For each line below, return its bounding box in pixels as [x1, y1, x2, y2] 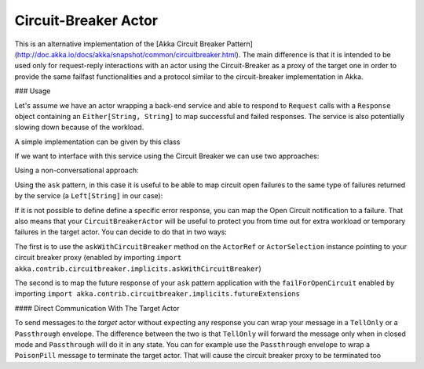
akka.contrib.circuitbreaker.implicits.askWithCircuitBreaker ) [14, 263, 262, 273]
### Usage [14, 86, 51, 96]
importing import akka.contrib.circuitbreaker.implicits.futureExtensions [14, 289, 301, 298]
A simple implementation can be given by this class [14, 137, 181, 147]
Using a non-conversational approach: [14, 165, 139, 175]
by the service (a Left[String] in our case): [14, 191, 163, 201]
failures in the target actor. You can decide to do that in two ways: [14, 227, 228, 237]
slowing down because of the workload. [14, 122, 144, 132]
